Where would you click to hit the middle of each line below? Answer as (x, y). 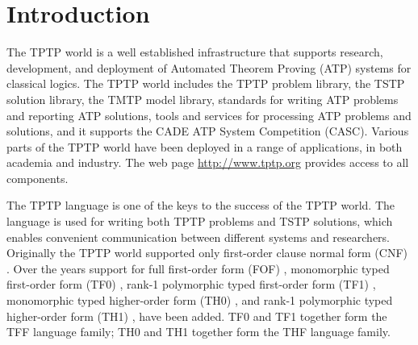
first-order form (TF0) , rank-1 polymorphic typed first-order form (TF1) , (191, 284)
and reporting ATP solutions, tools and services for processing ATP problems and (209, 115)
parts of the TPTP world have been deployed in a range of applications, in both (205, 146)
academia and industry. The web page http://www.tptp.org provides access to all (208, 162)
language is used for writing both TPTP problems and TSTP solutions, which (200, 221)
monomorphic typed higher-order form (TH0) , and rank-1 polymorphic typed (200, 300)
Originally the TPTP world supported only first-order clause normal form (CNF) (207, 253)
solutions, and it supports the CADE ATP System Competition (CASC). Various (208, 131)
